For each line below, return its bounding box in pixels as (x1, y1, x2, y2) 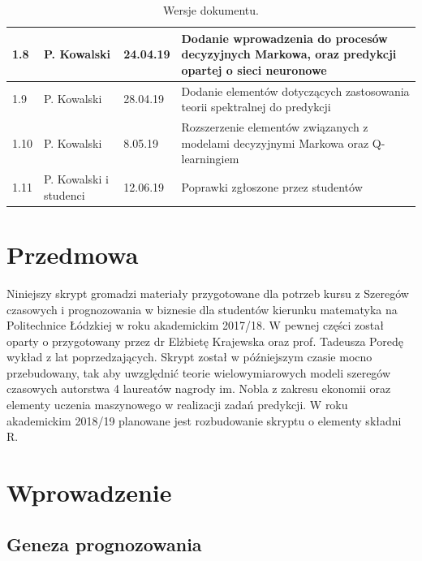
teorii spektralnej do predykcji (181, 98, 331, 115)
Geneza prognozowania (6, 531, 202, 556)
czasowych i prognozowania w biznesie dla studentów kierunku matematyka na (6, 300, 398, 317)
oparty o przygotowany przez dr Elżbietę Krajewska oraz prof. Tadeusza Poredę (6, 332, 403, 349)
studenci (43, 186, 85, 203)
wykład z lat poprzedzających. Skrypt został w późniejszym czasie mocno (6, 348, 372, 365)
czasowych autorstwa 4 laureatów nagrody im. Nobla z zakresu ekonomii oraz (6, 380, 391, 397)
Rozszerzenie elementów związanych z (181, 119, 368, 136)
